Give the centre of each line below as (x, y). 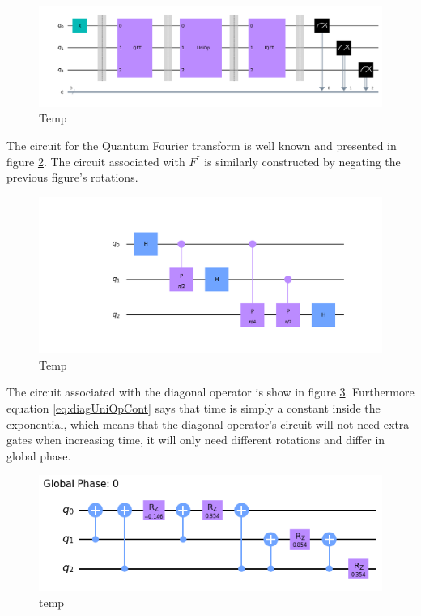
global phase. (39, 455)
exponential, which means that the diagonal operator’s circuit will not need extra (208, 423)
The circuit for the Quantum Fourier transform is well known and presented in (202, 145)
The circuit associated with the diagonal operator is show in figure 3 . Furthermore (210, 392)
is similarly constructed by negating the (302, 161)
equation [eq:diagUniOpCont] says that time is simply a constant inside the (193, 407)
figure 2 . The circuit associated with (96, 161)
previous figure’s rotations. (72, 177)
